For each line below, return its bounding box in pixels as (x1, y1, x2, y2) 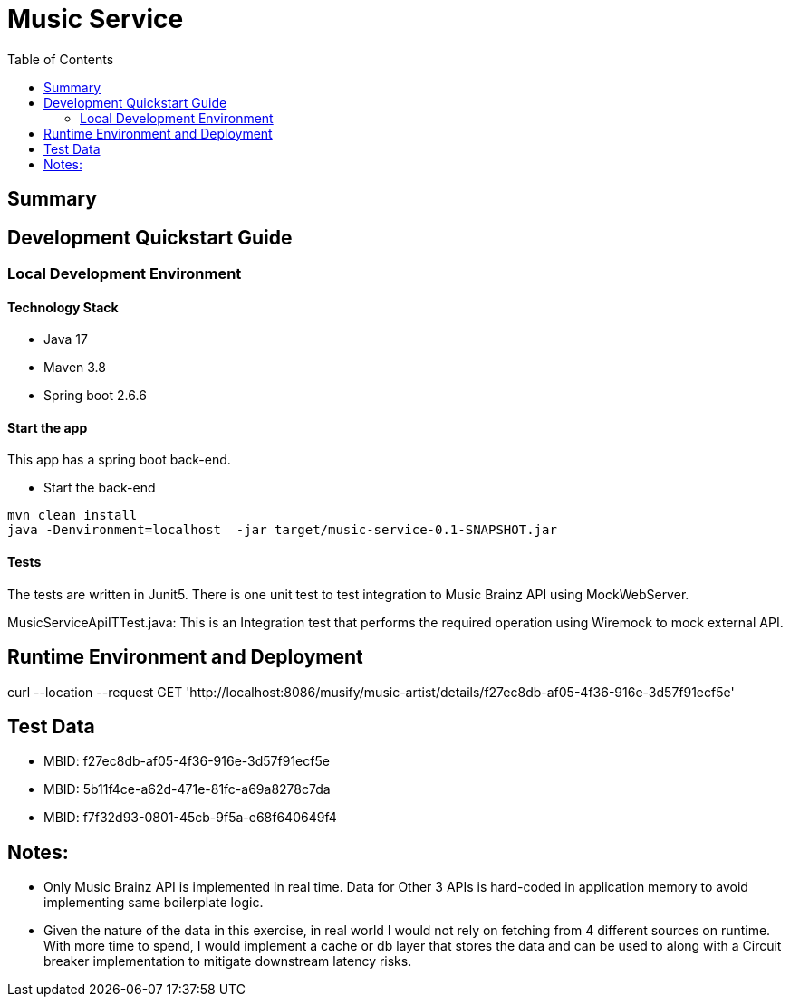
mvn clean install (7, 508, 138, 523)
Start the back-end (43, 480, 156, 496)
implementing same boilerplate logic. (43, 894, 264, 911)
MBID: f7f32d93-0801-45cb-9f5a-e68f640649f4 (43, 809, 337, 826)
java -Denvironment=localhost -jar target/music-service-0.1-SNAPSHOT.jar (7, 522, 557, 538)
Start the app (7, 419, 88, 435)
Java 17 (43, 331, 88, 348)
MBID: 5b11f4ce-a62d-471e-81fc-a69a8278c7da (43, 781, 331, 798)
